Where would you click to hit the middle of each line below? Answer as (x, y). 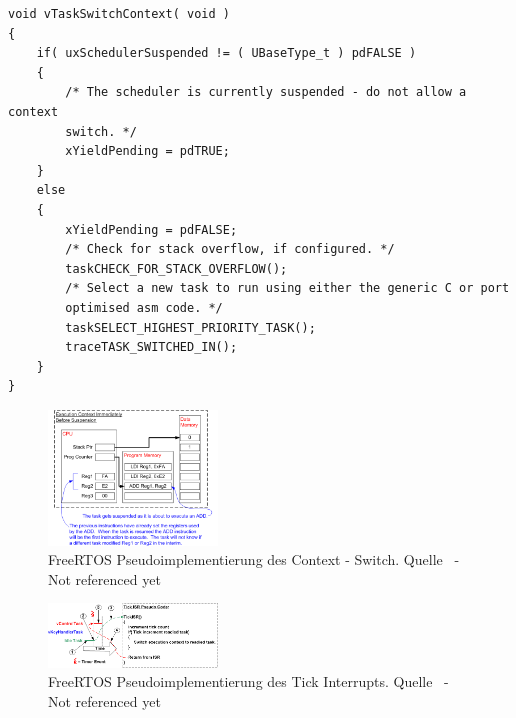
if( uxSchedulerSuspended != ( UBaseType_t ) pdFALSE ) (226, 53)
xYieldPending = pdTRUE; (147, 151)
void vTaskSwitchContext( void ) (119, 14)
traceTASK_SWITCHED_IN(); (151, 347)
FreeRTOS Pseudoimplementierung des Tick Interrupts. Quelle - (248, 681)
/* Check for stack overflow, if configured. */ (230, 249)
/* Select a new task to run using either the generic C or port (287, 288)
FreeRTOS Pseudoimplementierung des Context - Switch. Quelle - (254, 559)
